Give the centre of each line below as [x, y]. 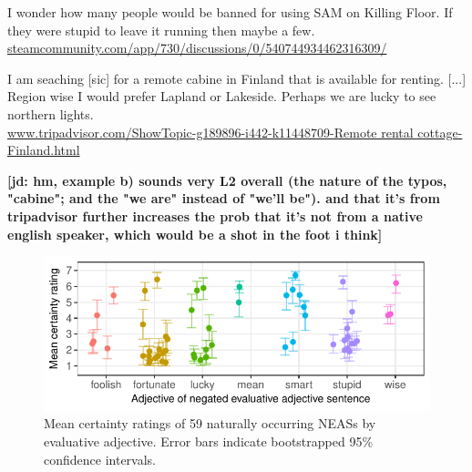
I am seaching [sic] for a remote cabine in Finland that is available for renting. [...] [237, 78]
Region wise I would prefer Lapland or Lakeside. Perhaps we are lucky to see [222, 96]
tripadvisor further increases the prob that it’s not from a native [215, 215]
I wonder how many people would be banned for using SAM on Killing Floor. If [230, 12]
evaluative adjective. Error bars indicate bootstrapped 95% [209, 441]
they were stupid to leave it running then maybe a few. [161, 30]
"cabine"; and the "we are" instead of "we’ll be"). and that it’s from [224, 198]
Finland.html [44, 150]
